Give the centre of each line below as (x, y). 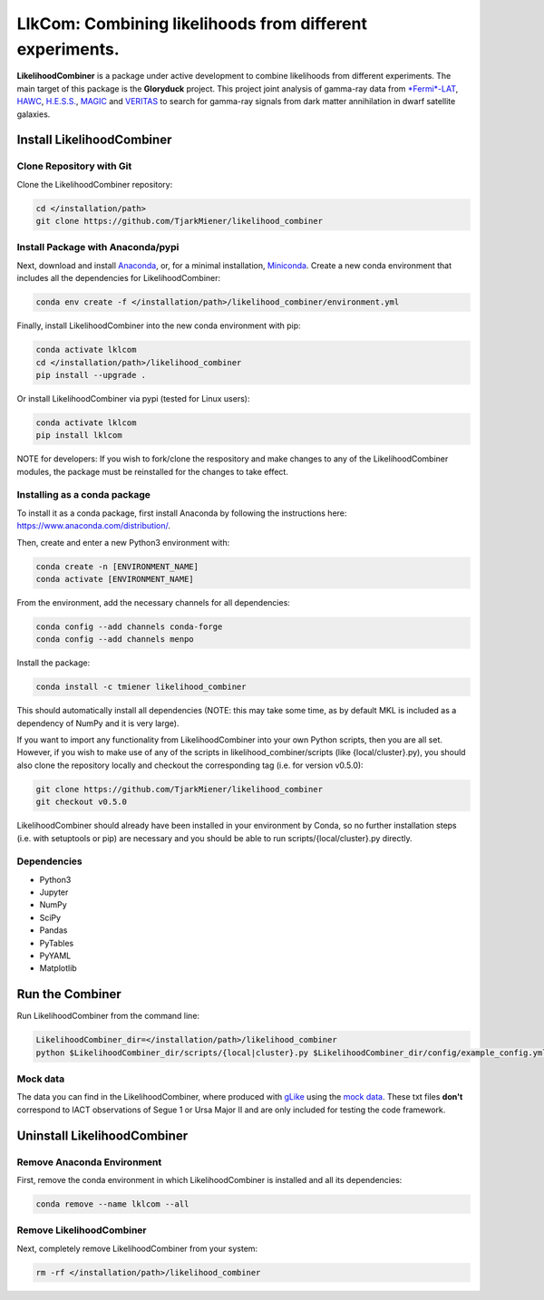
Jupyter (54, 892)
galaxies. (34, 114)
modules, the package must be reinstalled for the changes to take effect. (153, 471)
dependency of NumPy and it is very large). (98, 723)
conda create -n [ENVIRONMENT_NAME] (117, 566)
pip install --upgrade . (91, 375)
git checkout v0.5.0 (81, 802)
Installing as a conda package (84, 495)
